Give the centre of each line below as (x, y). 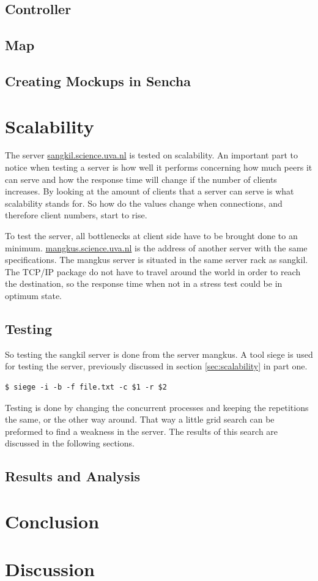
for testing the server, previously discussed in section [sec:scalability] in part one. (156, 366)
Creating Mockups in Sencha (98, 80)
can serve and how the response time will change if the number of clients (141, 179)
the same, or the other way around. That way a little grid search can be (140, 419)
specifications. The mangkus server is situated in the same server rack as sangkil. (157, 260)
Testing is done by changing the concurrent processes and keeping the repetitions (157, 407)
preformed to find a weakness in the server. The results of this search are (142, 431)
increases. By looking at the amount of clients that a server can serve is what (150, 191)
